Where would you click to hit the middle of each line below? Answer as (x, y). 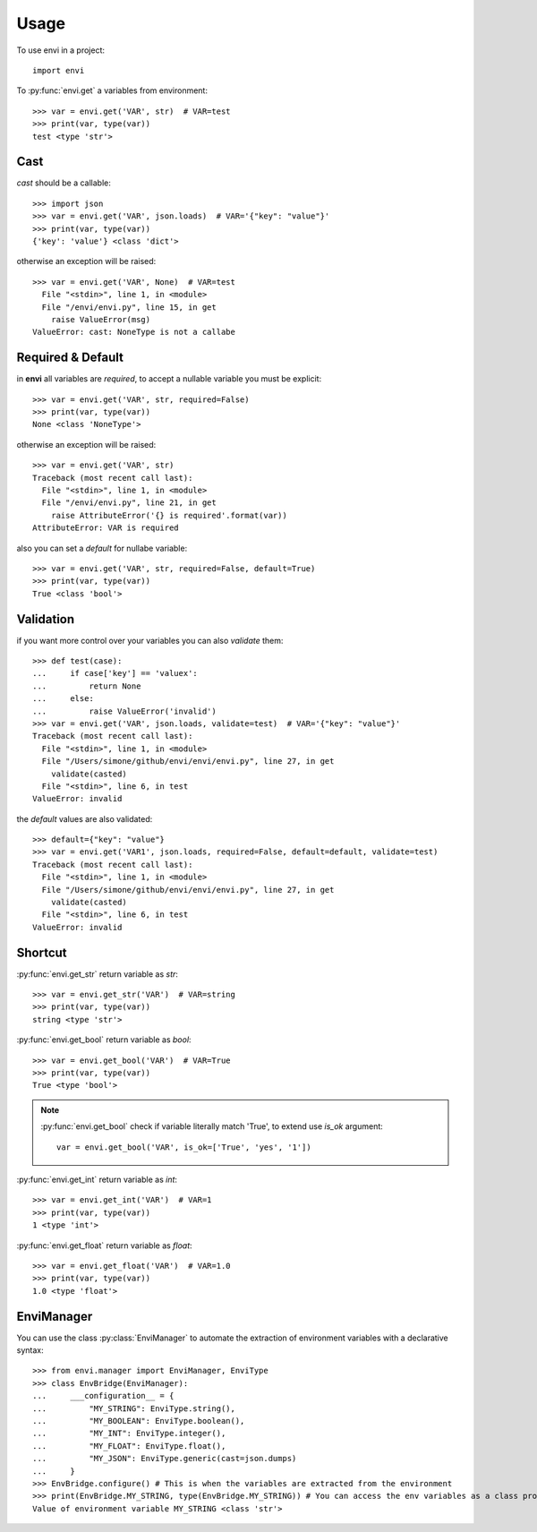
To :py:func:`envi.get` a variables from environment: (112, 90)
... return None (87, 686)
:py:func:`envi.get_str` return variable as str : (98, 974)
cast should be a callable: (64, 183)
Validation (46, 619)
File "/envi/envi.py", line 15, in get (129, 307)
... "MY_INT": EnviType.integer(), (129, 1434)
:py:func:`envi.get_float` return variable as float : (104, 1245)
